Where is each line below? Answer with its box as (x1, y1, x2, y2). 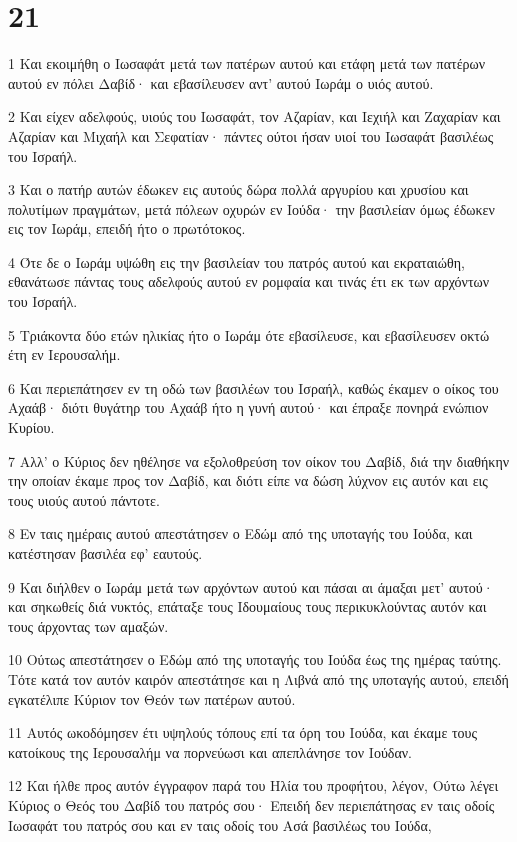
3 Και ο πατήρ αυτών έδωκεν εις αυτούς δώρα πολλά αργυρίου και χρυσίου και (8, 179, 469, 200)
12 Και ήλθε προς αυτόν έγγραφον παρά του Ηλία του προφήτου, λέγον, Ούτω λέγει (8, 775, 499, 796)
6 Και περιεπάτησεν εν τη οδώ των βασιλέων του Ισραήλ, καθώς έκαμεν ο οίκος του (8, 377, 499, 398)
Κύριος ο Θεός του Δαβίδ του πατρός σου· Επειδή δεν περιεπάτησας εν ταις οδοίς (8, 794, 495, 815)
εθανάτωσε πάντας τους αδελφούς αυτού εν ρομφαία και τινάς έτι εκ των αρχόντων (8, 271, 490, 292)
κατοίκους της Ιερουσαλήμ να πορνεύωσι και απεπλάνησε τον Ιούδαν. (8, 741, 412, 762)
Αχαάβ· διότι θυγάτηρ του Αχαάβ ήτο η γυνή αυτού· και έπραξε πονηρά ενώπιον (8, 397, 489, 418)
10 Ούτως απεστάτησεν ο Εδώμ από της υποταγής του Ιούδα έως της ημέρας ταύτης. (8, 649, 502, 670)
